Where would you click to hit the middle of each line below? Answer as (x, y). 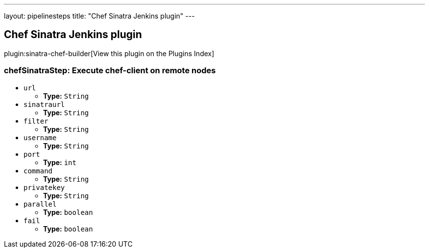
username (40, 137)
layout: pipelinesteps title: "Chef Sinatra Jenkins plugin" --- (99, 16)
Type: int (60, 162)
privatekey (44, 187)
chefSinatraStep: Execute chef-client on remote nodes (110, 71)
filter (36, 121)
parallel (40, 204)
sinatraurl (44, 104)
